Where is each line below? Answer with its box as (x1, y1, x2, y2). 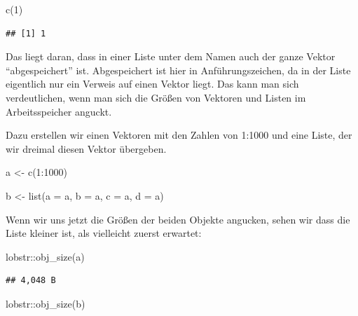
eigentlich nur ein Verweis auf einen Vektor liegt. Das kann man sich (6, 76, 299, 91)
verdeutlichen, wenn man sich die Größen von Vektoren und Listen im (6, 90, 306, 104)
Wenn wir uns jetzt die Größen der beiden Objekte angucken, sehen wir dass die (6, 212, 350, 226)
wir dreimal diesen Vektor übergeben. (6, 141, 167, 156)
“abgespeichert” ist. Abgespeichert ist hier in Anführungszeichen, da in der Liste (6, 62, 351, 77)
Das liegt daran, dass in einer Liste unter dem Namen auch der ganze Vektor (6, 49, 336, 64)
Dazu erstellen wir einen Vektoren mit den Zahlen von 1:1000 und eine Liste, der (6, 128, 352, 142)
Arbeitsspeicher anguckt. (6, 104, 112, 118)
